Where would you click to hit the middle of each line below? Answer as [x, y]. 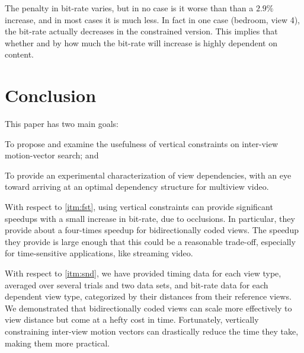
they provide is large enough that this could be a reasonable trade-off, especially [150, 241]
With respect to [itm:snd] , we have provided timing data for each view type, [143, 273]
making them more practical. [57, 343]
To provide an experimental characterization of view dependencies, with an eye [148, 175]
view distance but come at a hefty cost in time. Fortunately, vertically [132, 319]
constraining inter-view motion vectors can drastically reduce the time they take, [152, 331]
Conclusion [51, 95]
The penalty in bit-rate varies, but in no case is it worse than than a [129, 8]
